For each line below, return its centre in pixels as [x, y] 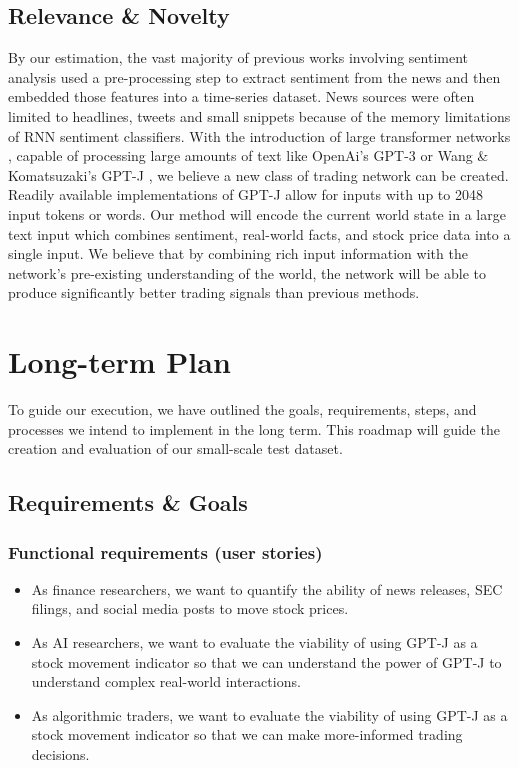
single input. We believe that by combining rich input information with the [238, 253]
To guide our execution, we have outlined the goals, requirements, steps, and [242, 409]
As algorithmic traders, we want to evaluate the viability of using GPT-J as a [269, 714]
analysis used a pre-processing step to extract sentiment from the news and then [254, 76]
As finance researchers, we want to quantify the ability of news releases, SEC [267, 588]
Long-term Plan [119, 361]
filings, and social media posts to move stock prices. [190, 608]
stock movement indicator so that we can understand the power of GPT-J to [266, 661]
